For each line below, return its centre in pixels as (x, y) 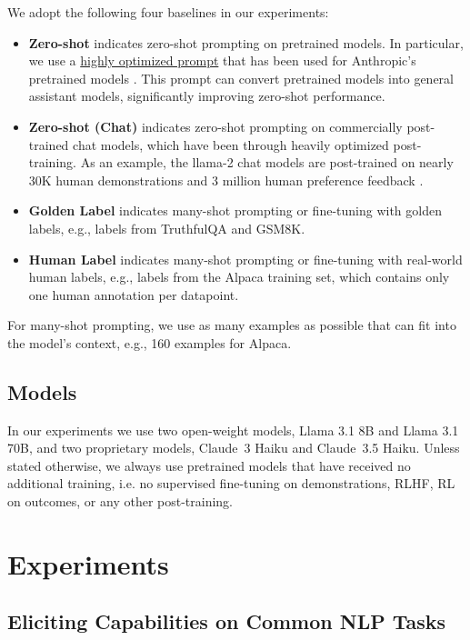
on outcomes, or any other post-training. (120, 501)
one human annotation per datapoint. (134, 294)
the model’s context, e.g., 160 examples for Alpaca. (150, 342)
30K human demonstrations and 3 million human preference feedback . (226, 180)
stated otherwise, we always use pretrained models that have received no (209, 465)
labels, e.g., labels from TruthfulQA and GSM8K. (167, 228)
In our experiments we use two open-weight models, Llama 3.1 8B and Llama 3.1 (233, 430)
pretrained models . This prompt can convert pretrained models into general (241, 78)
